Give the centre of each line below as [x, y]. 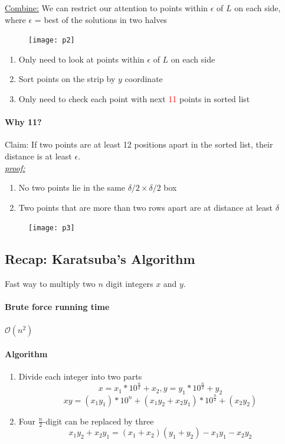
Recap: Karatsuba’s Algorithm [100, 259]
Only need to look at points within [81, 59]
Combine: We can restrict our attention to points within [107, 8]
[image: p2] [52, 40]
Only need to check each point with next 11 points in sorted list [134, 99]
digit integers [130, 284]
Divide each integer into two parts [80, 376]
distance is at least [38, 156]
